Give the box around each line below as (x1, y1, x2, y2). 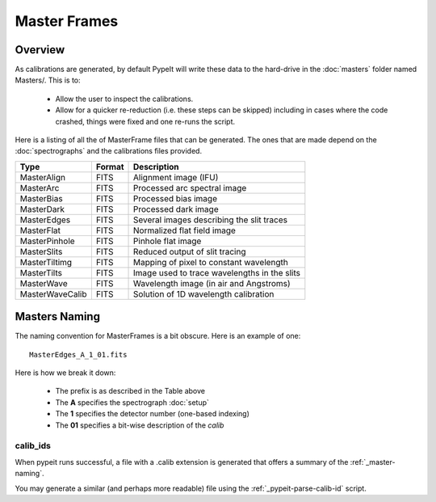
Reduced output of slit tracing (133, 246, 246, 257)
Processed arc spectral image (133, 182, 247, 193)
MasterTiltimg (19, 256, 73, 268)
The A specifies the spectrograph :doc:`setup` (55, 397, 210, 407)
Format (95, 161, 124, 172)
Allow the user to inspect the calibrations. (55, 94, 194, 103)
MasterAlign (19, 171, 66, 183)
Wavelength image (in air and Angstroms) (133, 277, 291, 289)
